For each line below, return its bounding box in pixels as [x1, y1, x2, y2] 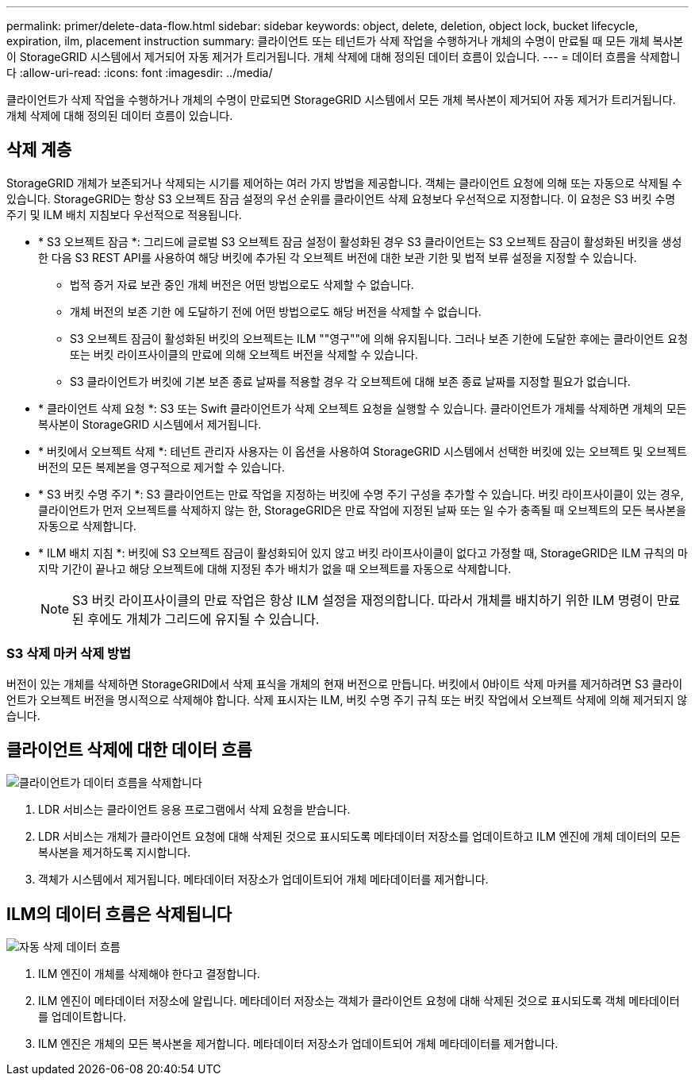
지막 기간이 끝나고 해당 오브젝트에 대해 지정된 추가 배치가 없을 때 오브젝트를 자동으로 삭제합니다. [38, 561, 512, 576]
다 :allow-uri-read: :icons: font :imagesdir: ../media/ [6, 66, 273, 79]
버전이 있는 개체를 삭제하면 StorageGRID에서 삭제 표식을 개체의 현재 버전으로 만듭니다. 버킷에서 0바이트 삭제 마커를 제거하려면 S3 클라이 [6, 676, 683, 691]
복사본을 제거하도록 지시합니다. [38, 845, 191, 860]
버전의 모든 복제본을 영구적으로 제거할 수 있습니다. [38, 460, 286, 474]
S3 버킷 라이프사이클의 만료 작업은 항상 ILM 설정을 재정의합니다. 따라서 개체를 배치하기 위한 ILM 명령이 [72, 591, 654, 608]
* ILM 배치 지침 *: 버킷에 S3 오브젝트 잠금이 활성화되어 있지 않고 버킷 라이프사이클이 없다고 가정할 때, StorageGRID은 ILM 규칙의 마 [38, 545, 688, 560]
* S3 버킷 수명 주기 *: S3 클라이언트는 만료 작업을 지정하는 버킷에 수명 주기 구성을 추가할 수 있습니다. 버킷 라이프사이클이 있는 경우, [38, 487, 684, 501]
